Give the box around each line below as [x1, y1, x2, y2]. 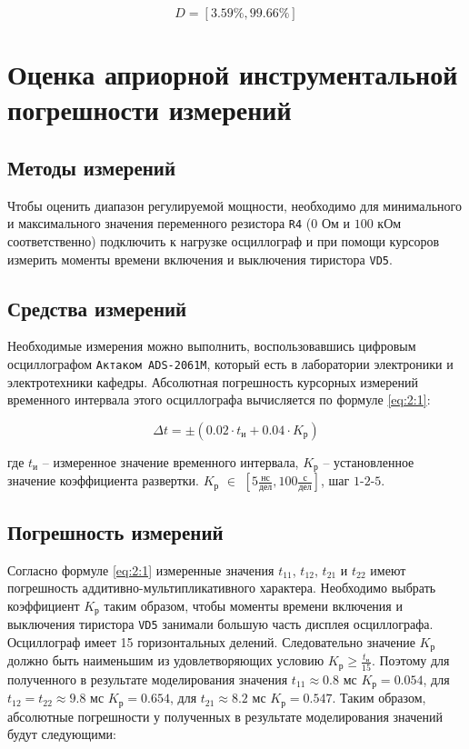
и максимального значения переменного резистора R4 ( [7, 214, 312, 233]
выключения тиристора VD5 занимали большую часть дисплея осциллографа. [7, 614, 434, 634]
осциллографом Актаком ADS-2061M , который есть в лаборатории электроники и [7, 355, 454, 374]
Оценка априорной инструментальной [7, 55, 458, 93]
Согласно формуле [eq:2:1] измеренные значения [7, 560, 274, 579]
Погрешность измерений [7, 517, 224, 545]
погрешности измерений [7, 91, 292, 128]
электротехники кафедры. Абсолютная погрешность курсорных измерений [7, 372, 418, 391]
